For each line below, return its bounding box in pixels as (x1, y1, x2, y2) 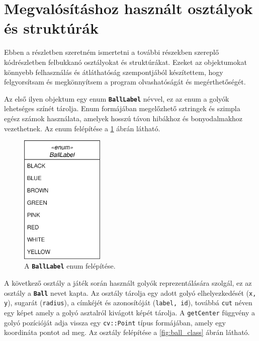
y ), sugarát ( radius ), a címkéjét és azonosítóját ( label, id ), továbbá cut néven (4, 297, 252, 308)
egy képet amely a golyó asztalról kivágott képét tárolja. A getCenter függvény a (4, 307, 255, 317)
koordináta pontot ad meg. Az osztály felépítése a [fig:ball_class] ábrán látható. (4, 327, 250, 337)
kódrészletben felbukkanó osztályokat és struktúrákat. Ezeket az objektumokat (4, 56, 247, 67)
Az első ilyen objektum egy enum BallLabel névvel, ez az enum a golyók (4, 93, 229, 104)
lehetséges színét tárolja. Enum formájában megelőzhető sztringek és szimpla (4, 103, 240, 114)
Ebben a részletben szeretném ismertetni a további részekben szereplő (4, 47, 219, 57)
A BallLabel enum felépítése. (24, 261, 116, 271)
